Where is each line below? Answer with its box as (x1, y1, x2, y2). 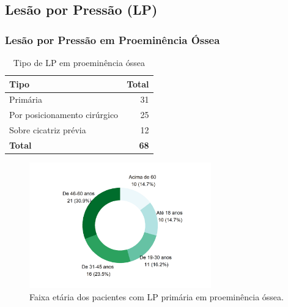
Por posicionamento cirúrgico (9, 108, 119, 121)
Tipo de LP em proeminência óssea (13, 56, 145, 68)
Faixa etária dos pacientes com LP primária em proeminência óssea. (29, 290, 284, 303)
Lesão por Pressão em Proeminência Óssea (5, 32, 220, 47)
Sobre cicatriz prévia (9, 124, 86, 136)
